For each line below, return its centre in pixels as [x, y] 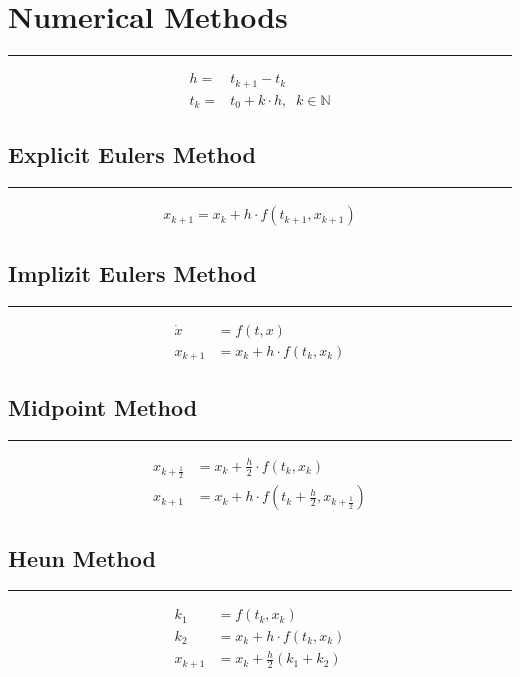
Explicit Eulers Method [132, 154]
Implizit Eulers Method [132, 272]
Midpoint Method [103, 407]
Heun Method [82, 557]
